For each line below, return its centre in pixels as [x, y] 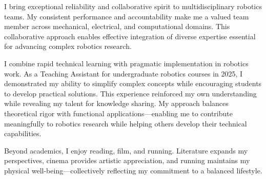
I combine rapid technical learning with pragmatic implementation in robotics [126, 63]
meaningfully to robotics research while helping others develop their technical [126, 123]
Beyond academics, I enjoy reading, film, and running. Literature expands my [126, 150]
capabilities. [23, 133]
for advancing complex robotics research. [68, 46]
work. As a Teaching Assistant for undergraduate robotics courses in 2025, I [124, 73]
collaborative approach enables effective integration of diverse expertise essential [130, 36]
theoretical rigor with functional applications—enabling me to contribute [118, 113]
